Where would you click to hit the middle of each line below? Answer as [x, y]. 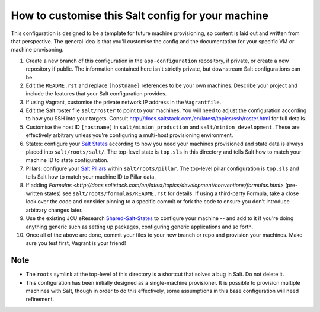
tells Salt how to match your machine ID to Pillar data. [91, 177]
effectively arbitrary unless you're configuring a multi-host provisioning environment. [129, 135]
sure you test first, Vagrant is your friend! [76, 243]
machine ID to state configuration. [67, 160]
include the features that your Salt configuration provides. [96, 94]
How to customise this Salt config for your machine [140, 15]
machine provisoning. [37, 50]
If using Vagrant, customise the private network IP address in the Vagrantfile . [124, 102]
